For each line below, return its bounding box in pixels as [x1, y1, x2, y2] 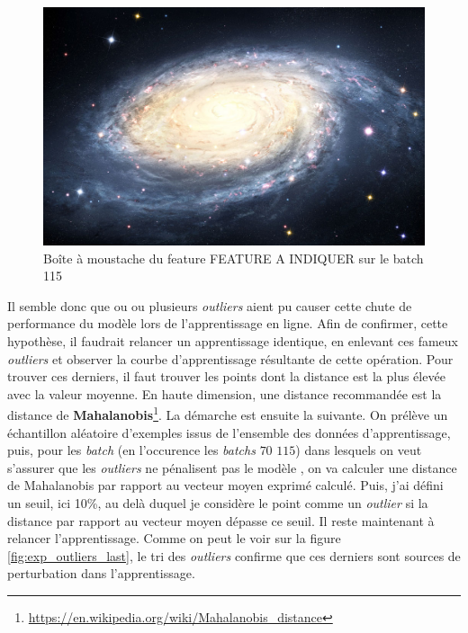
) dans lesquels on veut [295, 441, 422, 459]
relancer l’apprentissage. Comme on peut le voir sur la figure [7, 529, 341, 548]
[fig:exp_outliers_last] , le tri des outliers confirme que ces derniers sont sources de [7, 546, 461, 565]
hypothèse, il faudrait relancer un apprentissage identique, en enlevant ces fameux [7, 331, 458, 350]
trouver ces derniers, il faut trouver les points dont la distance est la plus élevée [7, 367, 445, 386]
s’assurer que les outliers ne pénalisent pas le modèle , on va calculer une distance [7, 458, 457, 477]
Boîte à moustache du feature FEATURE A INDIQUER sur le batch [43, 248, 424, 267]
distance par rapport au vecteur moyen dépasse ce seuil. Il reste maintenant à [7, 511, 435, 530]
